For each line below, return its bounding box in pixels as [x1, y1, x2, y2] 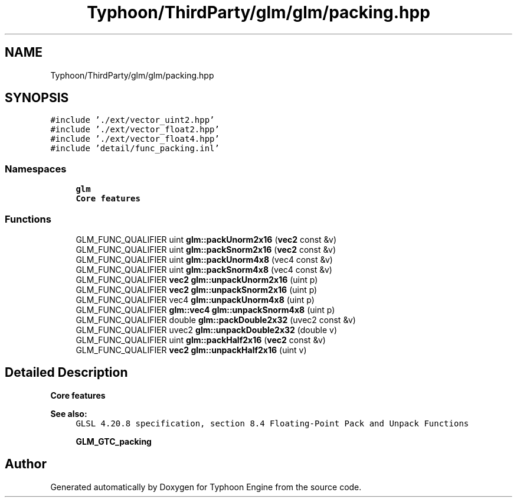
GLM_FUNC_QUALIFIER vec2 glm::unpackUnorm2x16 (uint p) [76, 274, 318, 285]
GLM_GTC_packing [76, 436, 152, 446]
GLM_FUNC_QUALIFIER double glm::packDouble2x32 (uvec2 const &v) [76, 314, 356, 325]
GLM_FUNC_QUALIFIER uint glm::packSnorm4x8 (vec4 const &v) [76, 264, 332, 275]
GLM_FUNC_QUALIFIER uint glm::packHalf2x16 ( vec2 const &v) [76, 334, 326, 345]
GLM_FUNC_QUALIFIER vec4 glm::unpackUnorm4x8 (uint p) [76, 294, 315, 305]
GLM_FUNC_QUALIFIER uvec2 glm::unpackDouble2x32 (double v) [76, 324, 338, 335]
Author [5, 457, 47, 472]
